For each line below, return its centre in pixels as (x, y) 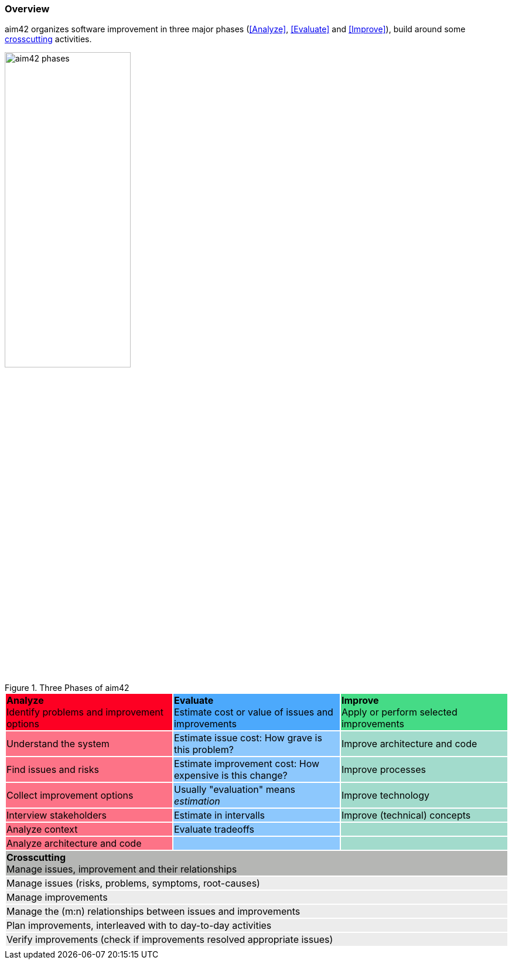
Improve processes (383, 770)
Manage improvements (57, 897)
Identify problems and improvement (85, 712)
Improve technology (385, 796)
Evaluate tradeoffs (214, 830)
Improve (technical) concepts (406, 815)
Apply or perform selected (399, 712)
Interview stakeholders (57, 815)
